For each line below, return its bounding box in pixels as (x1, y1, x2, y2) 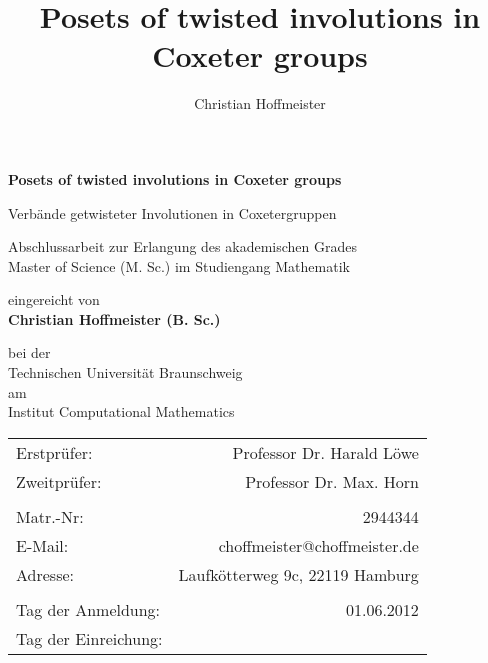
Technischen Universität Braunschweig (8, 362, 243, 383)
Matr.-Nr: (16, 504, 84, 528)
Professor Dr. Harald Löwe (232, 440, 419, 464)
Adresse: (16, 562, 74, 586)
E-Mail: (16, 533, 69, 557)
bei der (8, 342, 51, 363)
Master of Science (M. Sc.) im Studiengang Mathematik (8, 255, 350, 276)
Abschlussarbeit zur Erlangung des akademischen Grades (8, 236, 357, 257)
